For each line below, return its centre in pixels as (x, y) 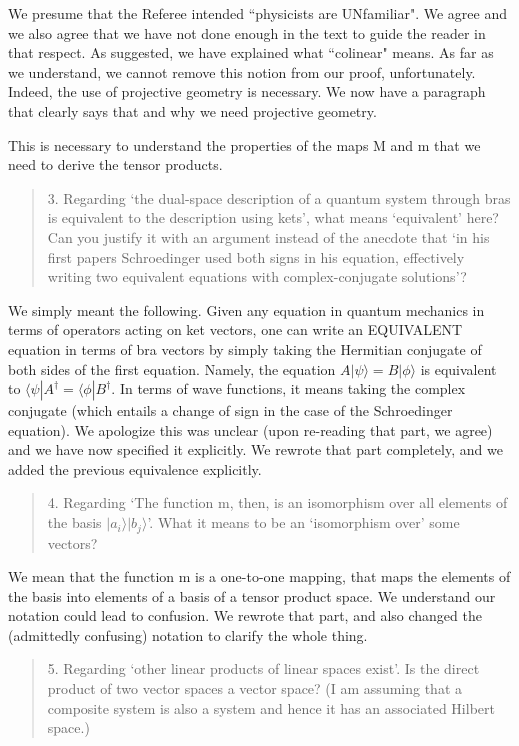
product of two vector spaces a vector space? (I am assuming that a (254, 688)
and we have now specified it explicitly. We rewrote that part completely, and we (255, 449)
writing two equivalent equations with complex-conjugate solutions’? (257, 276)
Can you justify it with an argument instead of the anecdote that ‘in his (268, 236)
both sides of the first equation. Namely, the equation (172, 368)
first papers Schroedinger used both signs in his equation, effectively (256, 256)
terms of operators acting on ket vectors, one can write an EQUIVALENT (235, 329)
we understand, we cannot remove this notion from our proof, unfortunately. (242, 71)
